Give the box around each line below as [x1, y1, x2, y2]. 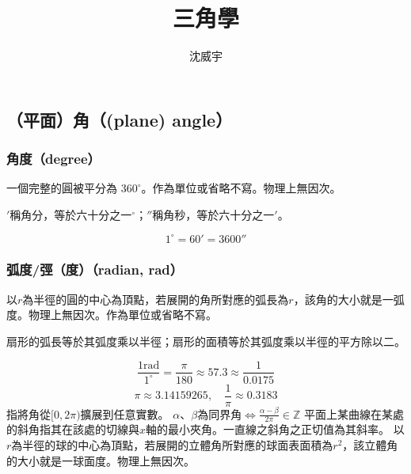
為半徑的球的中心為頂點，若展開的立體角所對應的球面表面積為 [11, 437, 333, 453]
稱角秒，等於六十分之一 [152, 206, 275, 222]
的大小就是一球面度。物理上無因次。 [6, 452, 195, 468]
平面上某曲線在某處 [303, 405, 404, 422]
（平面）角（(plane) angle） [6, 107, 233, 131]
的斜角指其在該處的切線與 [6, 421, 139, 438]
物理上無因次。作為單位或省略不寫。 [28, 306, 217, 323]
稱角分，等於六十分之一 [10, 206, 132, 222]
